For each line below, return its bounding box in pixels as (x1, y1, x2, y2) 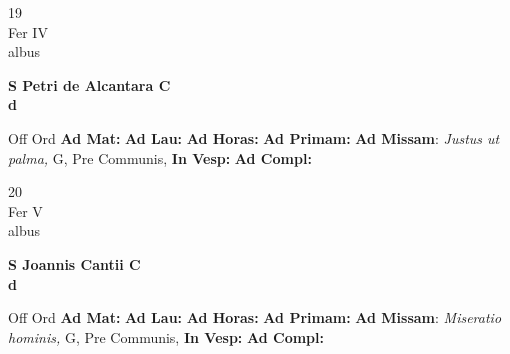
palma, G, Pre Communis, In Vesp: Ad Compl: (8, 147, 312, 168)
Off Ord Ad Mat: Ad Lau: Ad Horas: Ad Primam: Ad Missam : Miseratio (8, 307, 502, 328)
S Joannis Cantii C (8, 253, 141, 274)
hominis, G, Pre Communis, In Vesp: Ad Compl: (8, 326, 324, 347)
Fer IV (8, 21, 48, 42)
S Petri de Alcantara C (8, 74, 171, 95)
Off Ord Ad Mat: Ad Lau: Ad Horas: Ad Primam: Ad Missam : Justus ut (8, 127, 500, 148)
